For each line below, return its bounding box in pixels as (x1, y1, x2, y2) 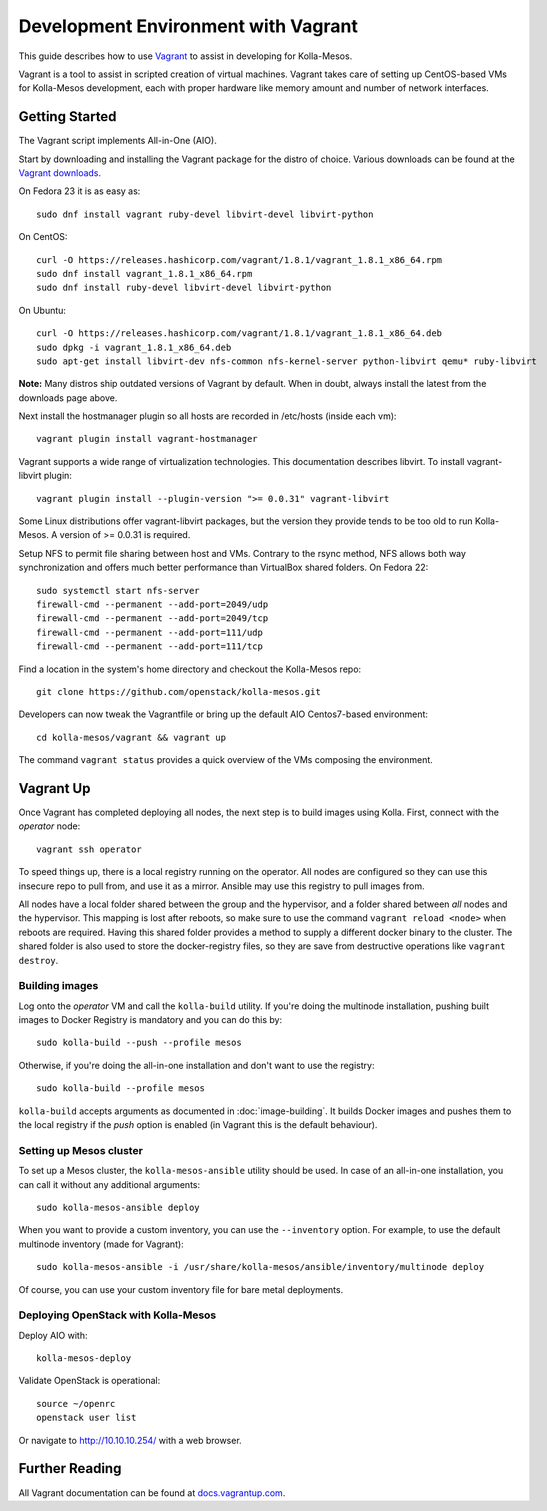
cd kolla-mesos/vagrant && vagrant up (36, 731, 227, 743)
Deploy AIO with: (18, 1329, 88, 1341)
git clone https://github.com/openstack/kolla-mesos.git (36, 686, 322, 697)
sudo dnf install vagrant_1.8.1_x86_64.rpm (36, 268, 253, 279)
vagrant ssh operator (36, 843, 142, 855)
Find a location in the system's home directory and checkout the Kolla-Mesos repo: (18, 663, 362, 675)
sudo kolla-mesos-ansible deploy (36, 1201, 200, 1213)
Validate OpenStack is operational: (18, 1375, 161, 1387)
